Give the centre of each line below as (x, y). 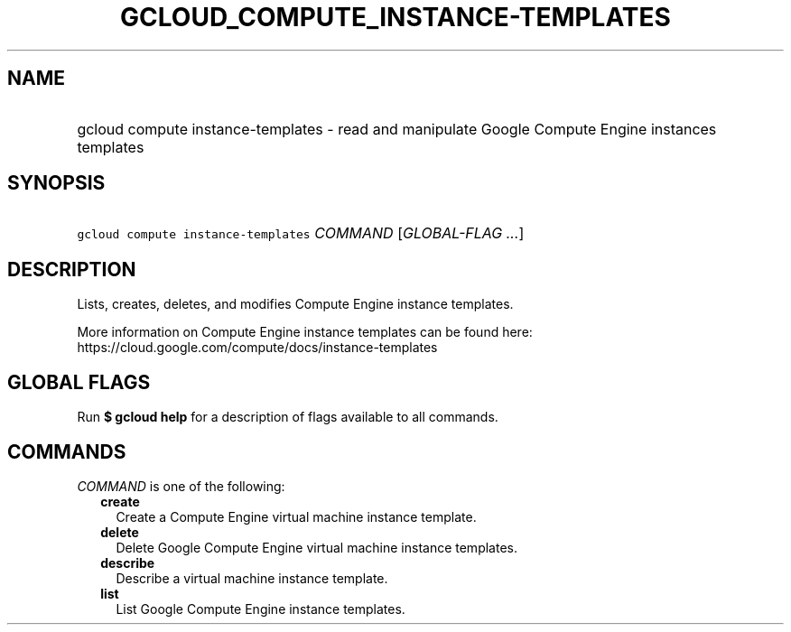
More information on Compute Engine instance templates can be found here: (305, 332)
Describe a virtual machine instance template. (252, 578)
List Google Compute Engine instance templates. (261, 609)
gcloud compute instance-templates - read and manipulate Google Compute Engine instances (397, 129)
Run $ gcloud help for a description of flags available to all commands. (288, 417)
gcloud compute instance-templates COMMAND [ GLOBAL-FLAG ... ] (301, 233)
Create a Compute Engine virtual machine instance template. (296, 516)
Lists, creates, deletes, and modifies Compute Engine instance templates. (295, 304)
